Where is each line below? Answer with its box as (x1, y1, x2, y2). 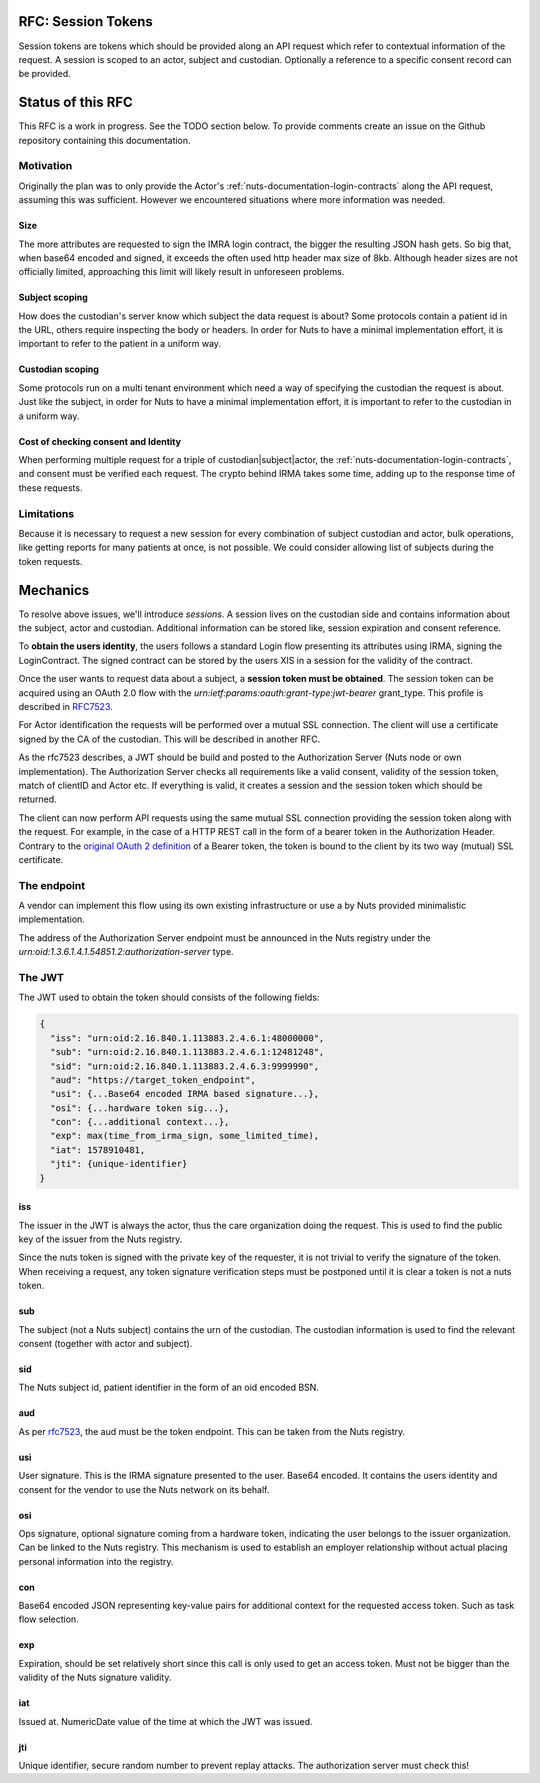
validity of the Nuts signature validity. (18, 1671, 172, 1684)
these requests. (18, 481, 83, 494)
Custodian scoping (18, 363, 100, 375)
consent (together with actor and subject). (18, 1337, 193, 1349)
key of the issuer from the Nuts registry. (18, 1233, 183, 1245)
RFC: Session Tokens (18, 13, 154, 30)
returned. (18, 793, 57, 805)
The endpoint (18, 878, 85, 892)
